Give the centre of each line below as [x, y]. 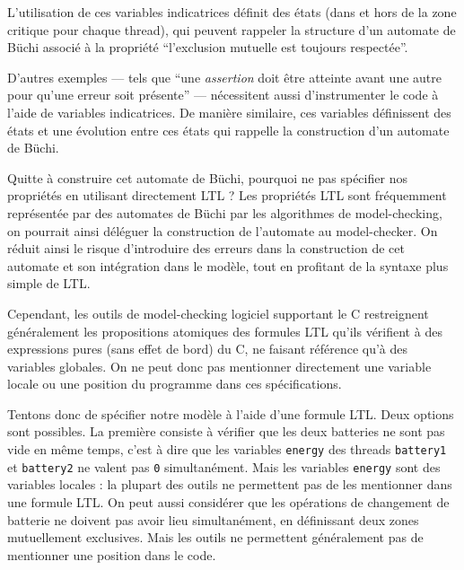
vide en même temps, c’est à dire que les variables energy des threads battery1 [227, 449]
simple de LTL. [49, 283]
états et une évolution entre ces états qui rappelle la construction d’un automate [228, 130]
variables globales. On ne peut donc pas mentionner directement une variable [219, 366]
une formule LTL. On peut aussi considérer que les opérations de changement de [228, 501]
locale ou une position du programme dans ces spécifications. [175, 384]
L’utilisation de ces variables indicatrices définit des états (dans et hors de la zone [232, 12]
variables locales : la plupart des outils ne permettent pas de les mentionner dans [230, 484]
